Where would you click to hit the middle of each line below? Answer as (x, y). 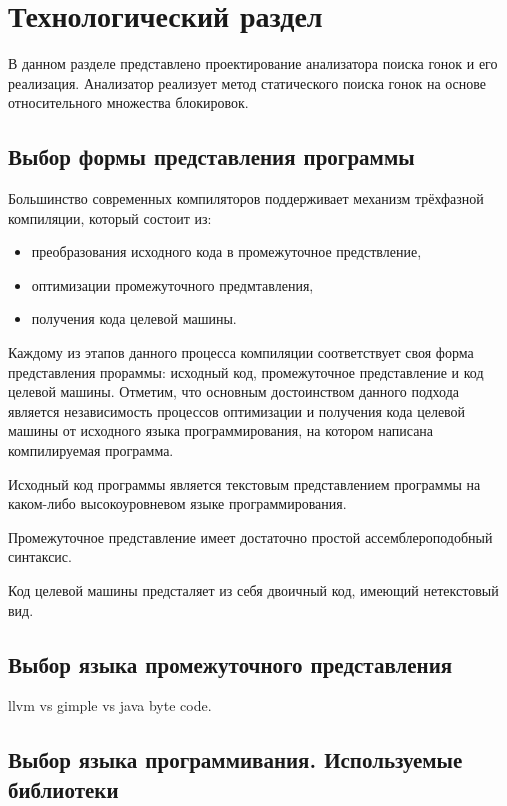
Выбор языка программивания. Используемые (235, 759)
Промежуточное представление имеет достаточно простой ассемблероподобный (250, 536)
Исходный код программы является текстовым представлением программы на (244, 483)
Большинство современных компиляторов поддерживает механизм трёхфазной (246, 198)
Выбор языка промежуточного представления (230, 663)
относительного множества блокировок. (128, 102)
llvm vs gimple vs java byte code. (110, 705)
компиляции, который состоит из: (110, 217)
